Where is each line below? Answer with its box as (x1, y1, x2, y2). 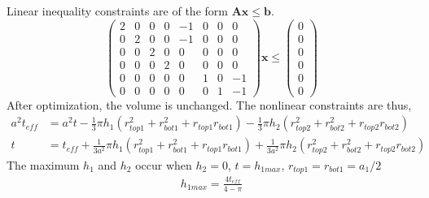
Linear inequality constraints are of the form (7, 2, 228, 19)
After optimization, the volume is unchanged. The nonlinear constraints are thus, (7, 96, 412, 113)
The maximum (7, 156, 80, 173)
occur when (135, 156, 192, 173)
